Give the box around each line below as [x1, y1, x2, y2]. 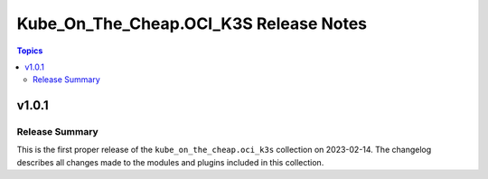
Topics [16, 45, 43, 56]
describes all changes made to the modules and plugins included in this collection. [16, 156, 324, 167]
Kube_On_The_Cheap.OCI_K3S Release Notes [16, 14, 368, 33]
